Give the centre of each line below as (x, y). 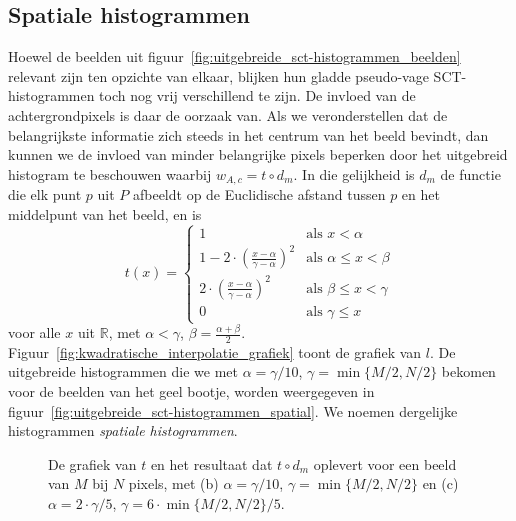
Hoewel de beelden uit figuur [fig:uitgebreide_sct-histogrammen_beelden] (234, 56)
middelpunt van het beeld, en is (105, 213)
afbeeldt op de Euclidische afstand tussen (259, 194)
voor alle (34, 332)
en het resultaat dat (211, 463)
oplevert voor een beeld (385, 463)
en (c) (440, 483)
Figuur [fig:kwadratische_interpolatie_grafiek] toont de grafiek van (215, 351)
